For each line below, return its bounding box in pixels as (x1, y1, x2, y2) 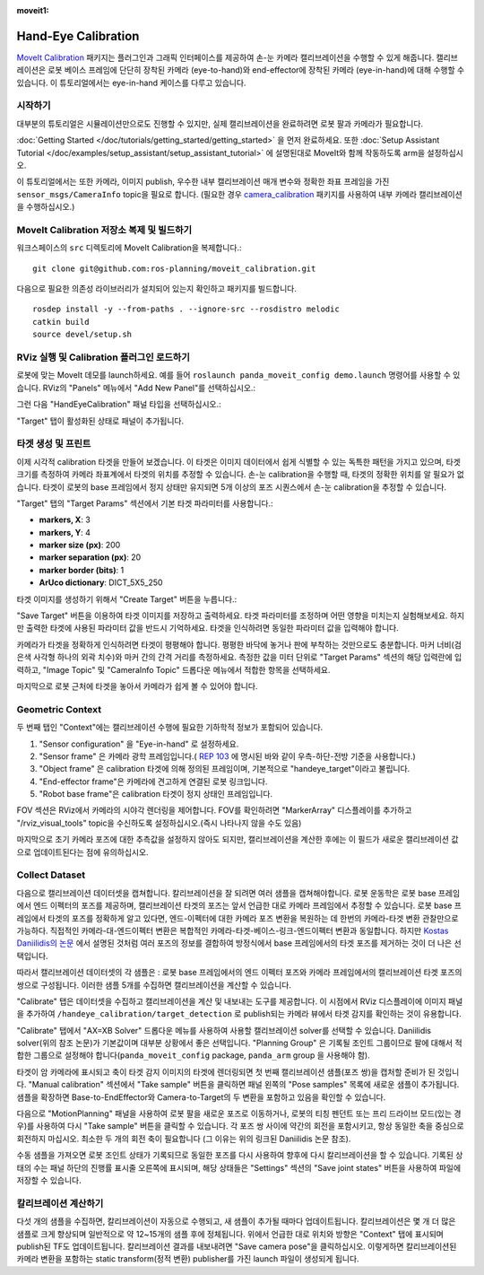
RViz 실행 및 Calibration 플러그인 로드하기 (16, 351, 190, 363)
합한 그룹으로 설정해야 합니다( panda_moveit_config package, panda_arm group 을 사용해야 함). (16, 1050, 371, 1061)
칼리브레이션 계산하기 (16, 1197, 104, 1210)
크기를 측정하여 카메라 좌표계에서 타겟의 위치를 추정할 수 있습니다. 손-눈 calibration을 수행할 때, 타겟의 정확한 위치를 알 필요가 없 (16, 469, 465, 480)
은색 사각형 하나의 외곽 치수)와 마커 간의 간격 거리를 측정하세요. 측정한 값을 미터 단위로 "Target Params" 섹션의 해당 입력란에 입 (16, 651, 462, 663)
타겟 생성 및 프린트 (16, 438, 91, 450)
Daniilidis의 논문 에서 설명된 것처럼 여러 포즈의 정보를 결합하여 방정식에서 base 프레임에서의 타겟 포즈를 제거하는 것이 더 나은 (16, 938, 453, 948)
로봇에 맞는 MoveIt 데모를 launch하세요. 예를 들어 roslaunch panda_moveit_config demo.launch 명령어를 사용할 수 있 (16, 370, 461, 380)
